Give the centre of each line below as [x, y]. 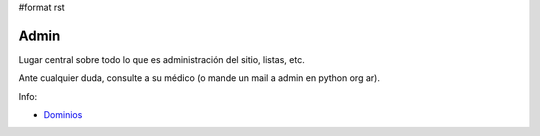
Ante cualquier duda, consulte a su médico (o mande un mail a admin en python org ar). [199, 78]
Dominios [63, 115]
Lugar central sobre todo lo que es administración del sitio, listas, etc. [161, 59]
